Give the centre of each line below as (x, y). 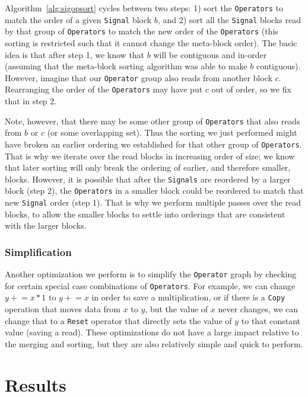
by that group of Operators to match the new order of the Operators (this (142, 31)
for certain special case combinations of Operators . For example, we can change (150, 285)
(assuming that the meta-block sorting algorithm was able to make (126, 66)
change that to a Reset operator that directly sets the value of (118, 320)
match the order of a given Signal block (78, 19)
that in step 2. (31, 101)
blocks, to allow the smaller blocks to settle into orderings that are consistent (145, 214)
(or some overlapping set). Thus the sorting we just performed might (172, 132)
